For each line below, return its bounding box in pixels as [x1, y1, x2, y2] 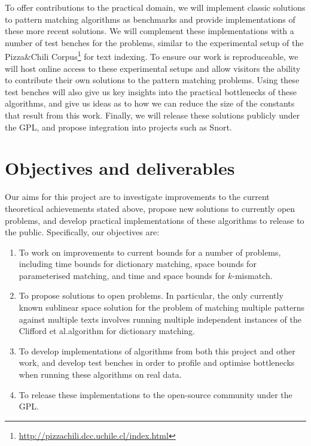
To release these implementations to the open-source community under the [19, 388, 292, 401]
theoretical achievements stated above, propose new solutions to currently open [5, 202, 295, 214]
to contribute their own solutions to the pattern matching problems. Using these [5, 74, 300, 86]
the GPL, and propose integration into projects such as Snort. [5, 120, 232, 133]
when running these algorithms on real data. [19, 368, 182, 381]
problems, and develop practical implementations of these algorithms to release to [5, 214, 304, 226]
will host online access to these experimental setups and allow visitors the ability [5, 62, 301, 74]
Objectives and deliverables [5, 156, 235, 180]
